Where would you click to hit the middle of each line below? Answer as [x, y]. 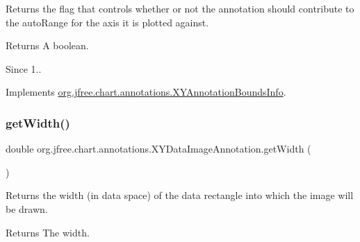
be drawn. [27, 208]
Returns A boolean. [47, 45]
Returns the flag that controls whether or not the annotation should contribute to [180, 8]
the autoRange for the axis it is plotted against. [107, 22]
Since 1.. [24, 68]
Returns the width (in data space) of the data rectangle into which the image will [180, 195]
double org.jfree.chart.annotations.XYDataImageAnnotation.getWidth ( [158, 149]
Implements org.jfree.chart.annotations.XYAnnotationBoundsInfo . [146, 92]
